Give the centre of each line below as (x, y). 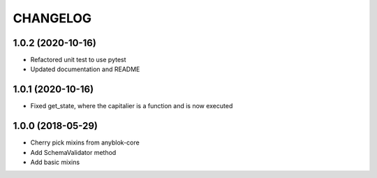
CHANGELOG (52, 18)
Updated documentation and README (85, 69)
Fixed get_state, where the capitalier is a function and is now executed (132, 106)
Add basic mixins (55, 162)
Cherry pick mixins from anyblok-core (85, 142)
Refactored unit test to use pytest (78, 60)
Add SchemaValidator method (73, 152)
